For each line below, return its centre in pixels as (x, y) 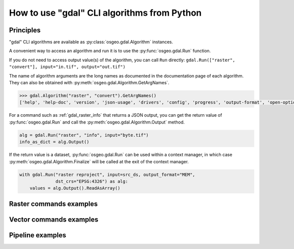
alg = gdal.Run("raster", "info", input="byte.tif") (84, 135)
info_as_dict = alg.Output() (54, 142)
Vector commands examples (54, 219)
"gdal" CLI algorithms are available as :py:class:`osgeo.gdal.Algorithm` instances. (91, 42)
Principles (25, 30)
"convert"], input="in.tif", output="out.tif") (67, 67)
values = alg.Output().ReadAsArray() (75, 188)
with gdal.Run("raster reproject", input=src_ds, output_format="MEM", (107, 174)
